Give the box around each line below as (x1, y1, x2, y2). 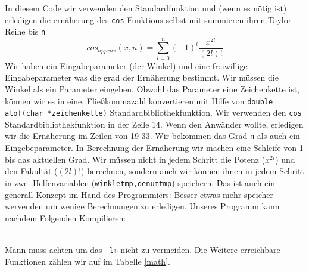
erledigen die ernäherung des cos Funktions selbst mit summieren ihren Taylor (5, 13, 292, 26)
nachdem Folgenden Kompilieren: (5, 211, 126, 224)
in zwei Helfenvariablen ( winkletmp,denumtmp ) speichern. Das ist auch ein (5, 176, 276, 188)
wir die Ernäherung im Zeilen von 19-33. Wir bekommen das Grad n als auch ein (5, 129, 300, 142)
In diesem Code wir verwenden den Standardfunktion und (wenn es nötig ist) (5, 2, 287, 14)
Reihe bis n (5, 25, 46, 38)
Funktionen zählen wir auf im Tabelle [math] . (5, 255, 170, 267)
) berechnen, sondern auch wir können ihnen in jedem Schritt (81, 165, 304, 177)
